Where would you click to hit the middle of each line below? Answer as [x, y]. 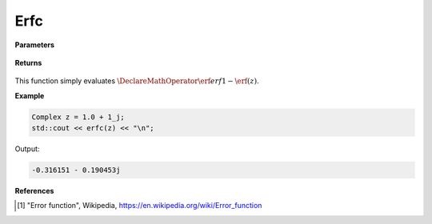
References [34, 191]
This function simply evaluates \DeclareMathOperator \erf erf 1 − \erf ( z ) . [137, 81]
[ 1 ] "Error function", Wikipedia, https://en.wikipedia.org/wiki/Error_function [140, 206]
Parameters [35, 45]
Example [30, 95]
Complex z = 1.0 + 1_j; [78, 117]
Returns [28, 62]
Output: [27, 149]
